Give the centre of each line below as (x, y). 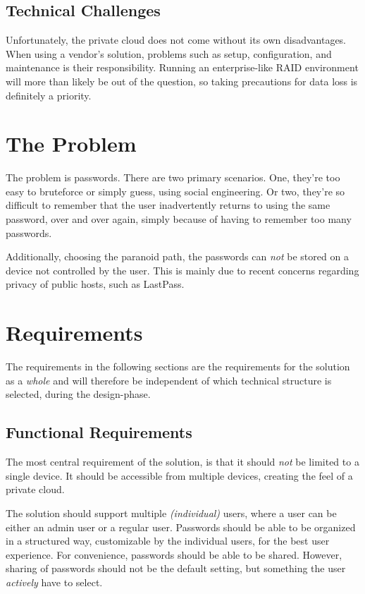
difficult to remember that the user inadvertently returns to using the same (168, 205)
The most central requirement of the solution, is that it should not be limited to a (182, 462)
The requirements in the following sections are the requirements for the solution (178, 366)
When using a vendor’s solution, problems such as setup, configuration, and (169, 53)
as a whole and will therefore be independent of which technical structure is (169, 380)
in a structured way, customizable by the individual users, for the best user (168, 541)
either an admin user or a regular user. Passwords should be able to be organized (181, 527)
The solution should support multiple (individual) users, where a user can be (171, 513)
